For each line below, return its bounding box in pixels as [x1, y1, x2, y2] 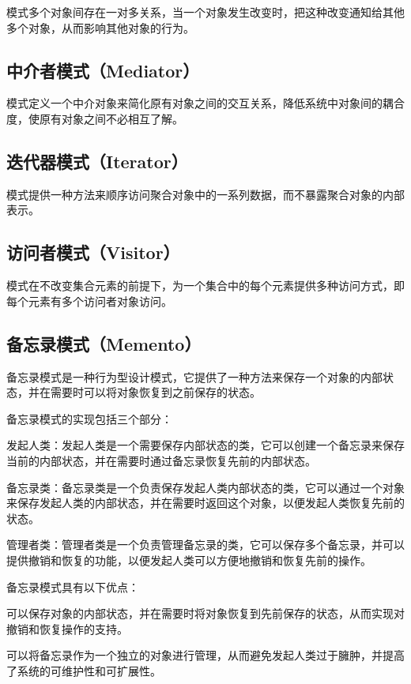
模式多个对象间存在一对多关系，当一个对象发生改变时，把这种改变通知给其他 [6, 4, 405, 20]
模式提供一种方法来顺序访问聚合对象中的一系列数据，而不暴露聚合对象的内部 [6, 186, 405, 202]
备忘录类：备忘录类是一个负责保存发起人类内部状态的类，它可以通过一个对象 [6, 479, 405, 495]
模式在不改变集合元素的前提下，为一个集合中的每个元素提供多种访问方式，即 [6, 277, 405, 294]
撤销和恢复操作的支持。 [6, 620, 128, 637]
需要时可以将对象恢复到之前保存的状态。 [50, 384, 261, 400]
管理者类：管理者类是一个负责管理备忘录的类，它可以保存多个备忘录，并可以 [6, 536, 405, 553]
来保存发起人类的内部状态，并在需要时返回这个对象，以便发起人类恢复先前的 [6, 494, 405, 511]
